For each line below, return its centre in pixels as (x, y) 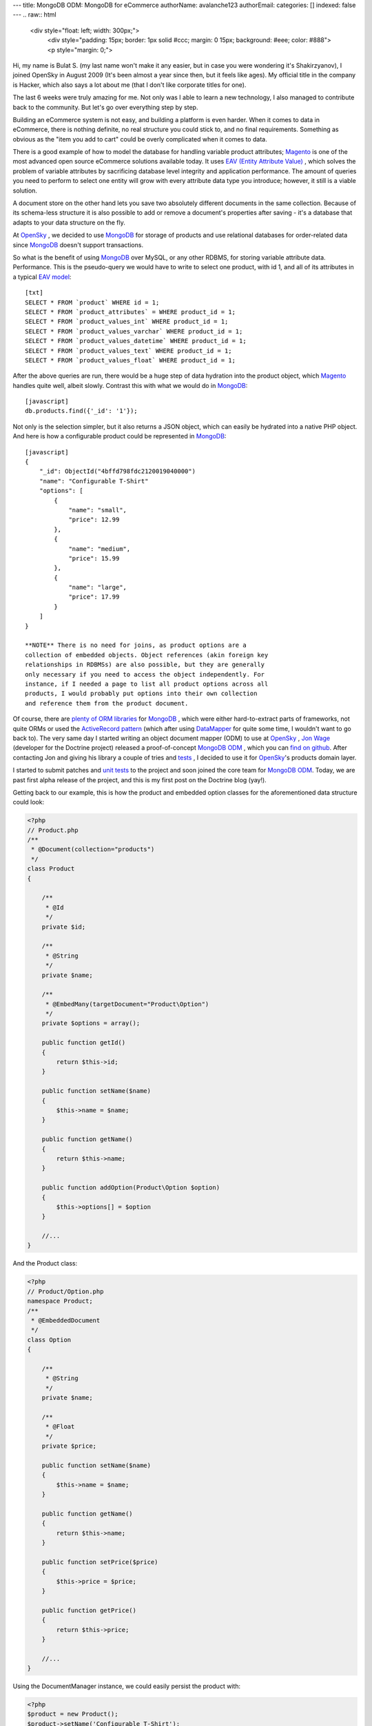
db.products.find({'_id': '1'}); (81, 411)
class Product (51, 869)
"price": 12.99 (94, 520)
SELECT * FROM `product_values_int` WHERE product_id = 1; (127, 322)
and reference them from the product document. (107, 703)
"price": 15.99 (94, 558)
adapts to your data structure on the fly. (69, 222)
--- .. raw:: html (34, 14)
